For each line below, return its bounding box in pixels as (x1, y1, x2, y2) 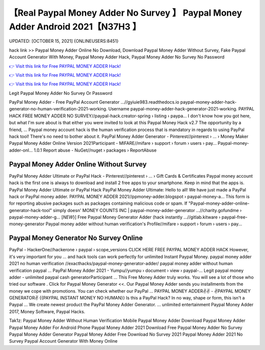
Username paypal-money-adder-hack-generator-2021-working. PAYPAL (108, 106, 255, 112)
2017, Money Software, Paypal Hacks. (9, 308, 85, 314)
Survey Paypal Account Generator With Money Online (9, 338, 118, 344)
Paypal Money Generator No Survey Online (9, 234, 143, 242)
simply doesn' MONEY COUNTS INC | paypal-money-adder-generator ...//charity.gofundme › (53, 207, 242, 213)
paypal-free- (221, 214, 248, 220)
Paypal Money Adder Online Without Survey (9, 160, 147, 168)
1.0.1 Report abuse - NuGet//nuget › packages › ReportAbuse (33, 147, 157, 153)
